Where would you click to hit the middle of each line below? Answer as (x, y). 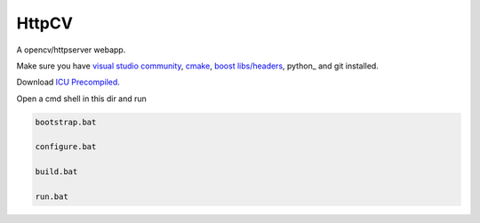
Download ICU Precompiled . (68, 82)
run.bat (52, 197)
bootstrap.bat (66, 122)
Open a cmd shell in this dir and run (81, 99)
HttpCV (44, 23)
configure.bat (66, 147)
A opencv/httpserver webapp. (71, 50)
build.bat (56, 172)
